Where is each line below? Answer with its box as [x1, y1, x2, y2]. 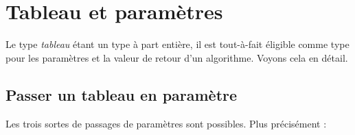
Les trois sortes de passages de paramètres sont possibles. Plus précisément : [5, 116, 327, 130]
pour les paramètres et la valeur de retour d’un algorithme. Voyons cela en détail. [5, 50, 348, 64]
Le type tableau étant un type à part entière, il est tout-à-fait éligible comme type [5, 37, 350, 51]
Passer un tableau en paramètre [5, 84, 238, 105]
